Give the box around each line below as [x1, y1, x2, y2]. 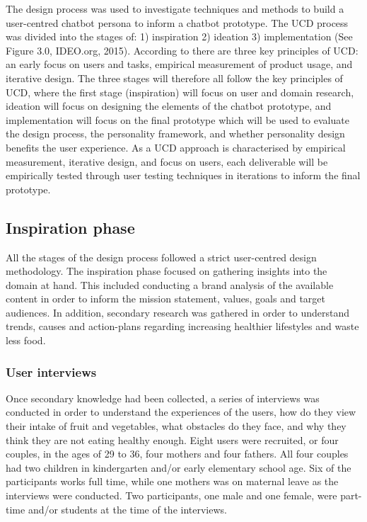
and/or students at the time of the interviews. [28, 501, 227, 516]
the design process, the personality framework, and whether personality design [6, 126, 345, 141]
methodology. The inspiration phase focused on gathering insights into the [6, 263, 327, 278]
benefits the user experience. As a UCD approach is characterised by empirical [6, 140, 346, 154]
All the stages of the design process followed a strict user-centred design [6, 249, 317, 264]
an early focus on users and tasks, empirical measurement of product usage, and [6, 57, 353, 72]
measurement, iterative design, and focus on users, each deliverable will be [6, 154, 328, 169]
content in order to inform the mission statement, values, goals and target [6, 291, 326, 306]
